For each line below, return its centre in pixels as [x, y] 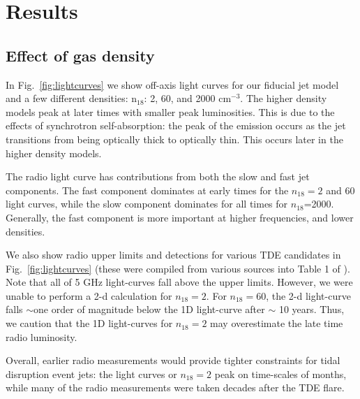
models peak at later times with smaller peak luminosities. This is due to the [170, 111]
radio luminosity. [42, 336]
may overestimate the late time [277, 323]
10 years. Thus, [312, 309]
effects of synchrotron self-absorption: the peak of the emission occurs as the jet [176, 125]
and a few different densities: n [72, 98]
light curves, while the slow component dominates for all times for [147, 204]
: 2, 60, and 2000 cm [188, 98]
